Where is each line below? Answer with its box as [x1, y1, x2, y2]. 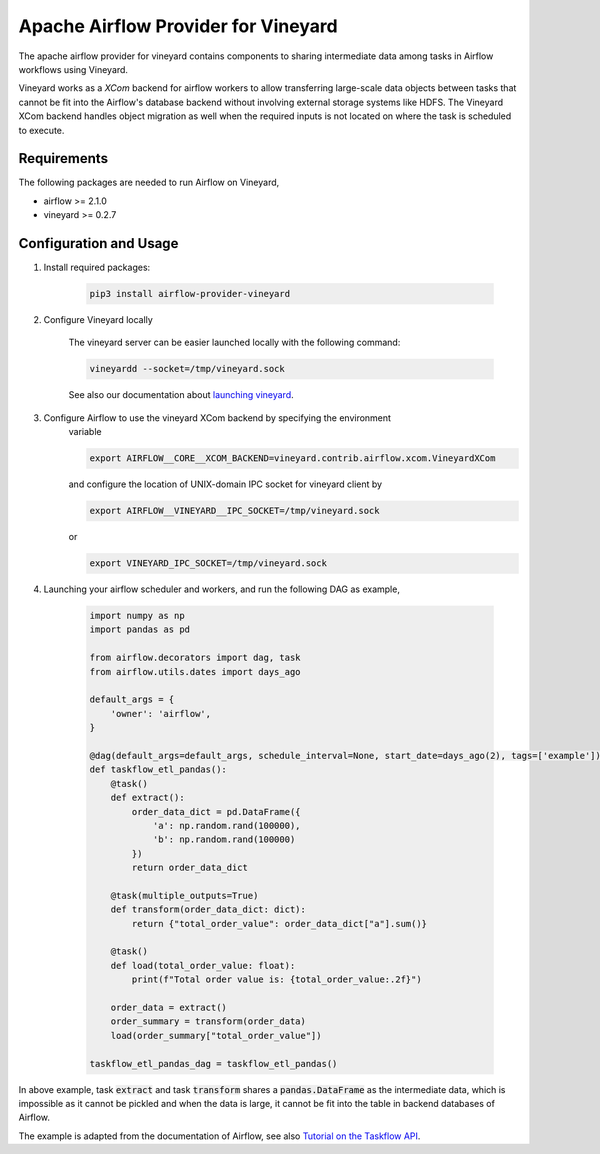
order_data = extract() [110, 1002, 227, 1014]
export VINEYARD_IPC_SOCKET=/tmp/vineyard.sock [89, 558, 327, 569]
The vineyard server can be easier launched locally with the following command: [68, 336, 401, 349]
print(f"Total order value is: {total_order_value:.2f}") [131, 974, 422, 985]
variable [68, 426, 102, 438]
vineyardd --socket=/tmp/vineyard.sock [89, 363, 285, 375]
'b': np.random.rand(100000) [152, 834, 296, 845]
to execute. [18, 124, 65, 136]
